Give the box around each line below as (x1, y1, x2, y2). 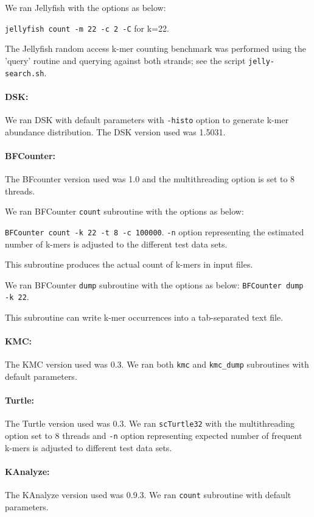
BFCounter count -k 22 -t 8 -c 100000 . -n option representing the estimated (5, 225, 304, 238)
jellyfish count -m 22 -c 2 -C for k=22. (5, 21, 169, 34)
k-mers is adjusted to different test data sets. (5, 441, 172, 454)
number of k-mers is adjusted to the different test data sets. (5, 237, 228, 250)
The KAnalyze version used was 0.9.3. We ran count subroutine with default (5, 488, 291, 501)
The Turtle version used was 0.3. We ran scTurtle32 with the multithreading (5, 417, 295, 430)
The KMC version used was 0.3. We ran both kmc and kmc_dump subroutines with (5, 358, 309, 371)
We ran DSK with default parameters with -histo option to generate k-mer (5, 113, 289, 126)
